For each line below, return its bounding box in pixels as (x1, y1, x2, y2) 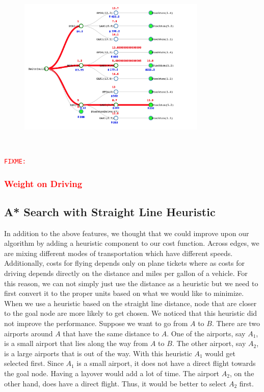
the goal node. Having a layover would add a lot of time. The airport (4, 367, 220, 378)
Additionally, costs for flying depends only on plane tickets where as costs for (4, 258, 245, 268)
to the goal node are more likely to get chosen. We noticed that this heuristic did (4, 308, 257, 318)
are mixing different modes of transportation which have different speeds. (4, 247, 233, 258)
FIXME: (4, 157, 26, 165)
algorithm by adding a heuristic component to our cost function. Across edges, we (4, 238, 259, 248)
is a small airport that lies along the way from (4, 338, 148, 349)
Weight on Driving (4, 177, 83, 190)
